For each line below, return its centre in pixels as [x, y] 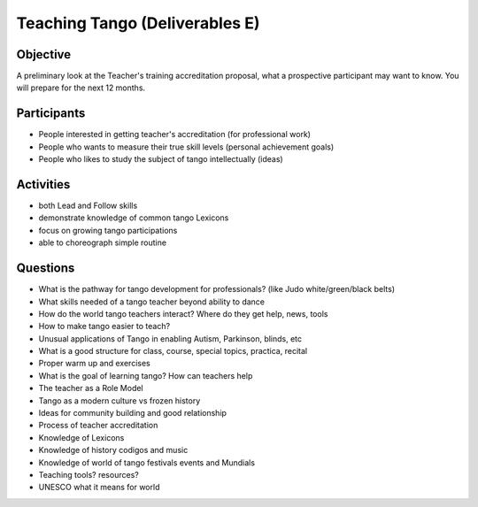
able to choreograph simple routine [103, 242]
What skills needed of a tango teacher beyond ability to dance [152, 302]
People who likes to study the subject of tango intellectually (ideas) [161, 159]
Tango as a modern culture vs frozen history [119, 400]
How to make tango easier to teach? [104, 326]
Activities [43, 184]
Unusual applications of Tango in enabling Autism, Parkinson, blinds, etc [170, 338]
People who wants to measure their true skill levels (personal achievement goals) [186, 147]
